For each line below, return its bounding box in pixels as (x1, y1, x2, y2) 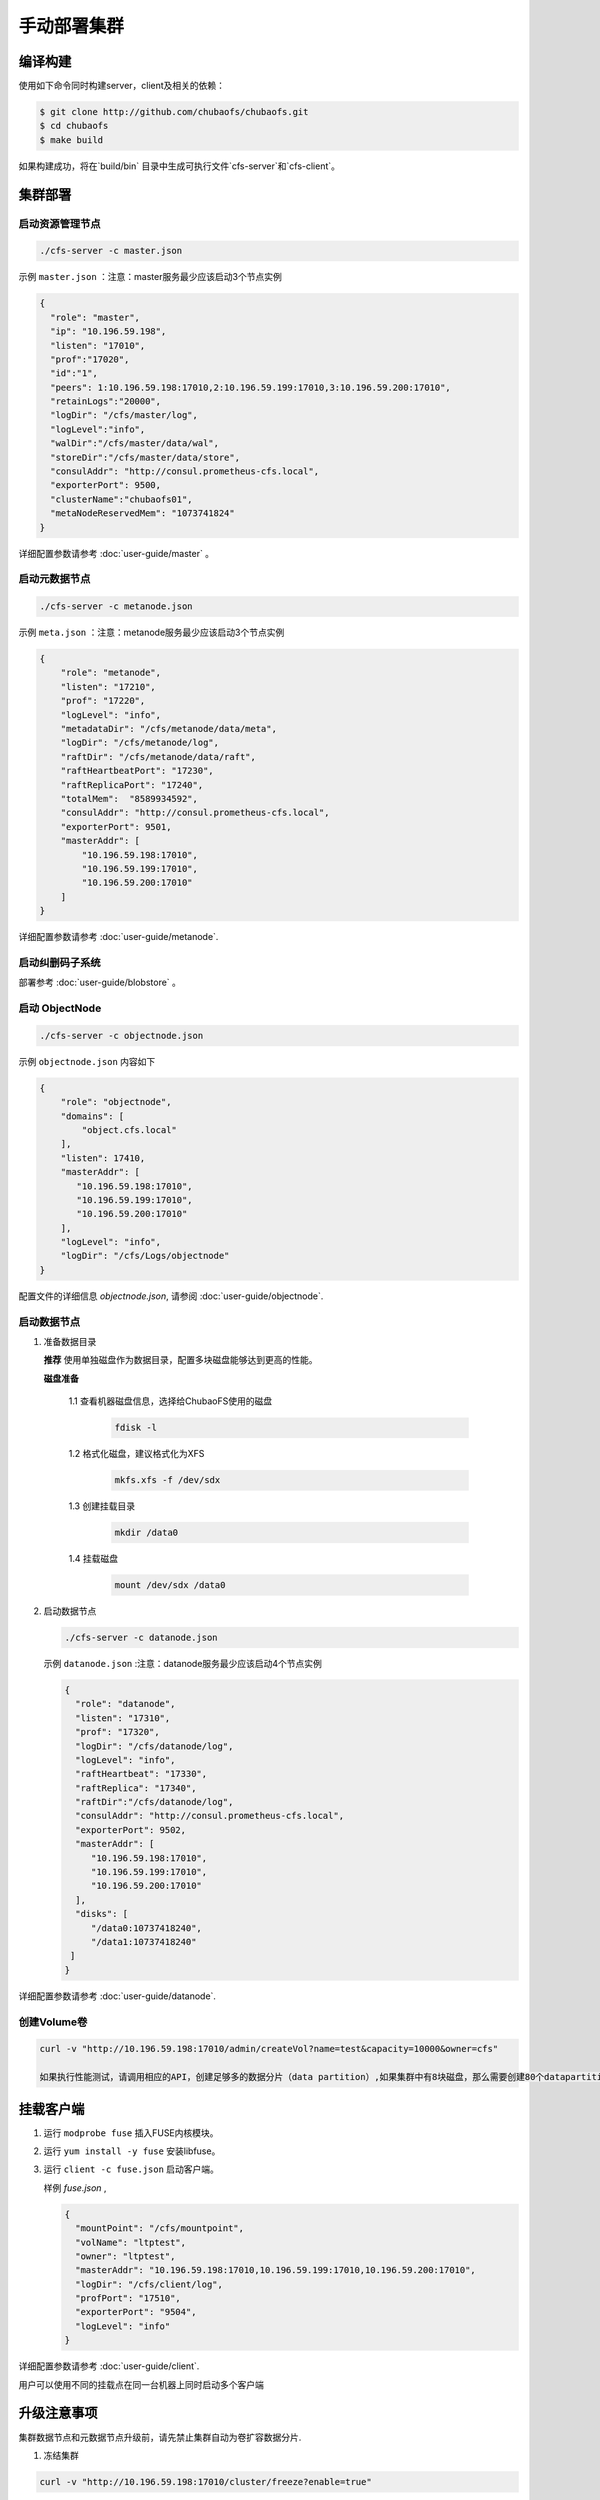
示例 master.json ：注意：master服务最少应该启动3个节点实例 (18, 271, 282, 283)
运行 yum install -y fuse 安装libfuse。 (43, 2145, 221, 2157)
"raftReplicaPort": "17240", (60, 779, 204, 790)
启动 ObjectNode (18, 1001, 102, 1015)
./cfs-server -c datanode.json (64, 1632, 219, 1643)
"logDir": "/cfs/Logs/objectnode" (60, 1250, 230, 1262)
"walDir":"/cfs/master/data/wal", (50, 438, 220, 449)
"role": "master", (50, 311, 140, 323)
